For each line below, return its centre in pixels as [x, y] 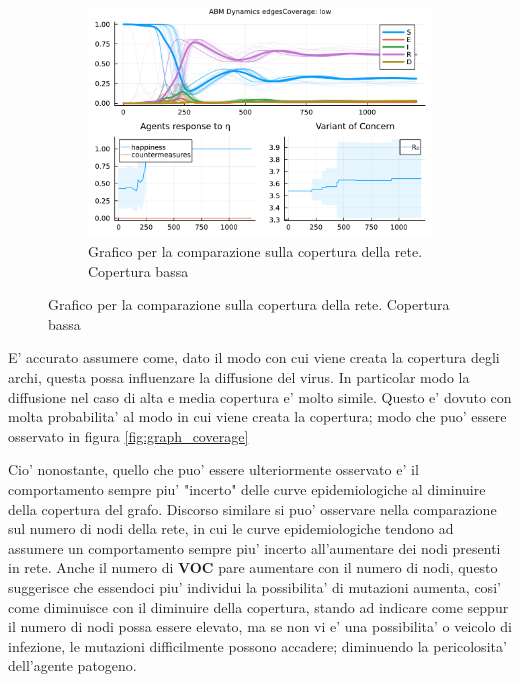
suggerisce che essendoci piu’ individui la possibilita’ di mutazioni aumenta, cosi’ [254, 586]
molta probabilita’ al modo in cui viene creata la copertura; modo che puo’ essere [257, 416]
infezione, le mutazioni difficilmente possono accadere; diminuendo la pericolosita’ [257, 645]
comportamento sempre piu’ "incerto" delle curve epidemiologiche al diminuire [247, 488]
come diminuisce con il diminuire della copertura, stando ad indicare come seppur [258, 606]
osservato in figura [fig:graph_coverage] [128, 435]
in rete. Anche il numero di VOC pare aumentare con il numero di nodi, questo [253, 567]
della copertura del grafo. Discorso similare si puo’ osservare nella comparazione [252, 508]
